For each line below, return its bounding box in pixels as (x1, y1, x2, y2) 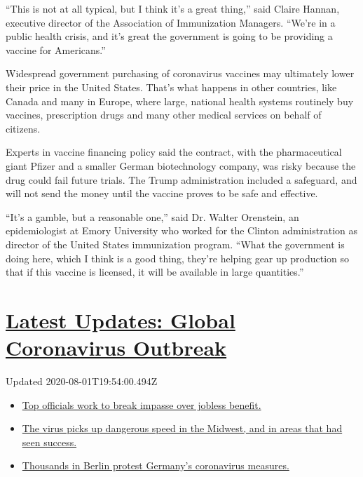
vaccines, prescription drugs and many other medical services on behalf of (6, 107, 322, 122)
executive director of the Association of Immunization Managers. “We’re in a (6, 15, 336, 29)
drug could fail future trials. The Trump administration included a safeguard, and (6, 172, 357, 187)
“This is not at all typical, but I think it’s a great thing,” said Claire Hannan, (6, 1, 340, 15)
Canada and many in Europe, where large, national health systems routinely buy (6, 93, 354, 108)
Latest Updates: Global (6, 305, 235, 334)
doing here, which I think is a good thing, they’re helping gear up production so (6, 250, 349, 265)
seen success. (22, 434, 77, 449)
